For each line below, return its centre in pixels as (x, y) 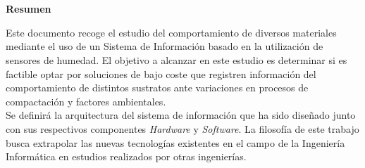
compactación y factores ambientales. (86, 101)
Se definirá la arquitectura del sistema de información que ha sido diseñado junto (181, 115)
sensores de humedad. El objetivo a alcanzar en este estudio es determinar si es (177, 59)
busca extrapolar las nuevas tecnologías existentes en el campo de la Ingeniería (175, 142)
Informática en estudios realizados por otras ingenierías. (126, 156)
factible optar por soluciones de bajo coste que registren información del (161, 73)
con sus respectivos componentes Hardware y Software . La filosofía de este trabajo (182, 128)
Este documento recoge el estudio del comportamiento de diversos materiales (171, 32)
